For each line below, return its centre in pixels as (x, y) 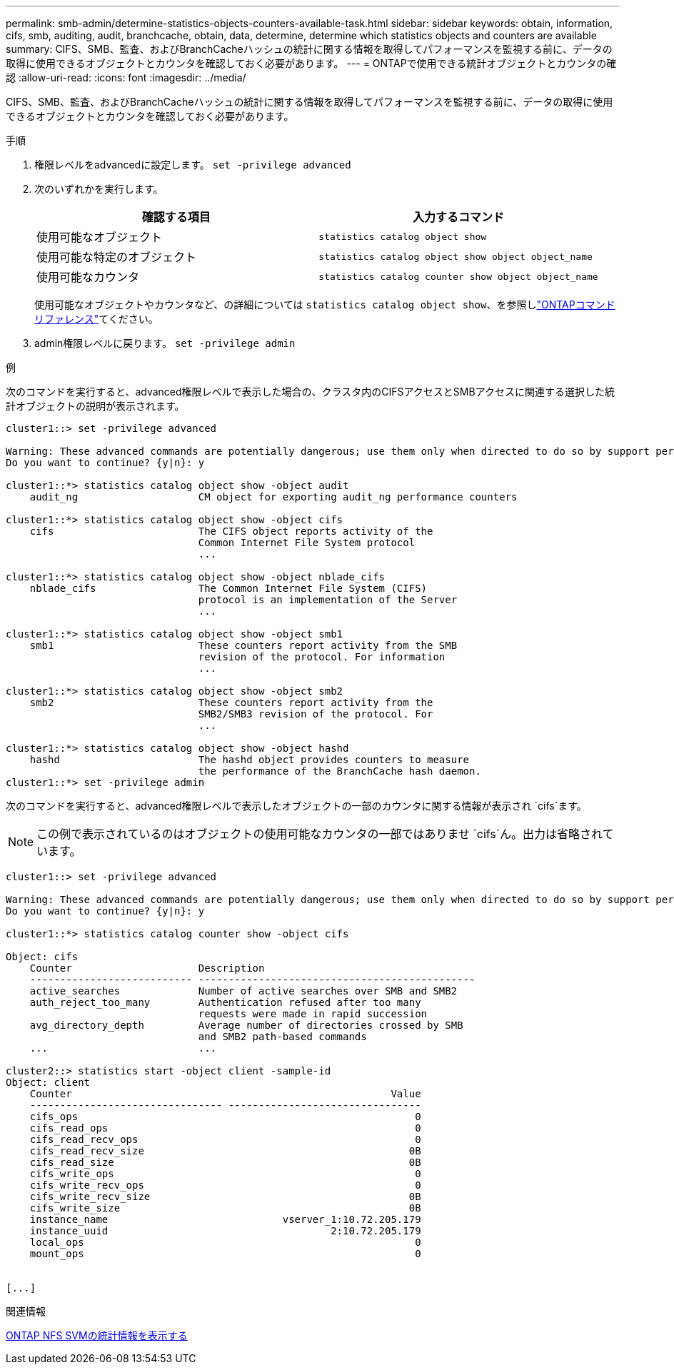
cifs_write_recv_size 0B (225, 1197)
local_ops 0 (225, 1242)
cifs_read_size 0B (225, 1162)
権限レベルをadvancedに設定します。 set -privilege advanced (193, 165)
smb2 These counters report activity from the (231, 702)
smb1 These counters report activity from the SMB (243, 645)
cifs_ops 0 (225, 1117)
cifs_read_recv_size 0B (225, 1151)
